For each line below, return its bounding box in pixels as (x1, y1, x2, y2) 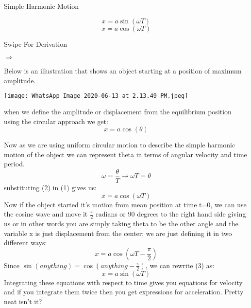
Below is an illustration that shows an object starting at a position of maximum (4, 66, 242, 76)
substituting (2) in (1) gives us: (4, 182, 97, 193)
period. (4, 159, 25, 169)
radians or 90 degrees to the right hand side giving (96, 209, 246, 219)
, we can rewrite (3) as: (145, 260, 215, 270)
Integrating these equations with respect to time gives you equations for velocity (4, 277, 243, 287)
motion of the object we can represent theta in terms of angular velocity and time (4, 149, 247, 159)
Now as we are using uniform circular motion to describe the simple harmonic (4, 140, 235, 150)
